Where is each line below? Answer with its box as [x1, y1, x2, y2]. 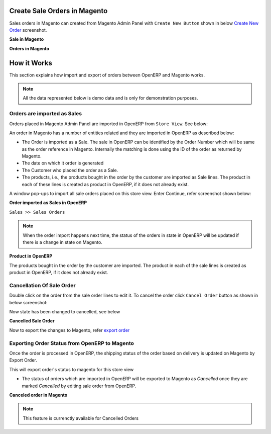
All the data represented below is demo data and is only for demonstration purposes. [23, 95, 198, 101]
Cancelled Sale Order [9, 318, 55, 324]
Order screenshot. [9, 27, 47, 33]
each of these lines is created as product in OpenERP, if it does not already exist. [22, 181, 189, 187]
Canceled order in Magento [9, 392, 68, 398]
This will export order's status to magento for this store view [9, 366, 134, 372]
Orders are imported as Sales [9, 110, 82, 117]
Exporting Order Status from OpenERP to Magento [9, 339, 134, 346]
